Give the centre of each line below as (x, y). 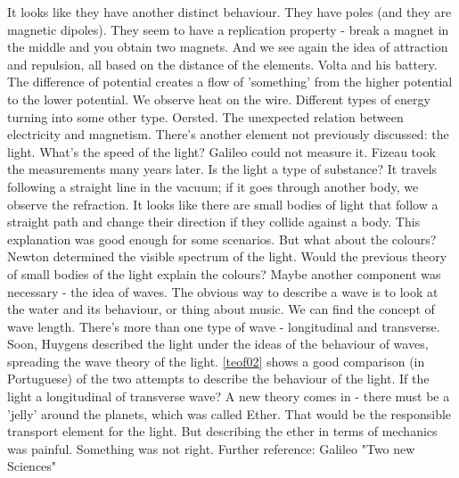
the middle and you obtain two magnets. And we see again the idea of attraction (228, 47)
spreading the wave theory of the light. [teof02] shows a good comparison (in (216, 361)
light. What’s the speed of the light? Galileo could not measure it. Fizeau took (221, 151)
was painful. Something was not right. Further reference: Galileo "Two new (211, 448)
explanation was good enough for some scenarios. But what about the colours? (222, 239)
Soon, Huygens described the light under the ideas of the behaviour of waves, (218, 344)
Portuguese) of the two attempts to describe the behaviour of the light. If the (218, 379)
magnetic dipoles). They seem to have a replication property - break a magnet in (228, 29)
